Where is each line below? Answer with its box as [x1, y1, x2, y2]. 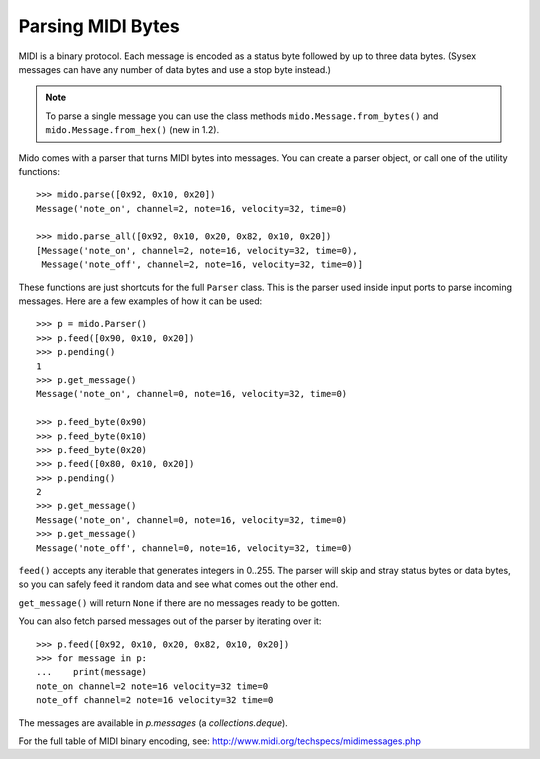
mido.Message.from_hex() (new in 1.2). [45, 124, 220, 136]
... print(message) [36, 666, 148, 678]
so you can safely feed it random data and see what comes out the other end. [18, 578, 339, 590]
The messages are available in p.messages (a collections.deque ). [18, 716, 289, 729]
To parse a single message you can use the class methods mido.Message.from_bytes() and [45, 110, 439, 122]
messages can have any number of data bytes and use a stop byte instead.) [18, 63, 332, 75]
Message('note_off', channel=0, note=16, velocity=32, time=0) [36, 542, 353, 554]
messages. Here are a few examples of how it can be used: [18, 295, 263, 307]
